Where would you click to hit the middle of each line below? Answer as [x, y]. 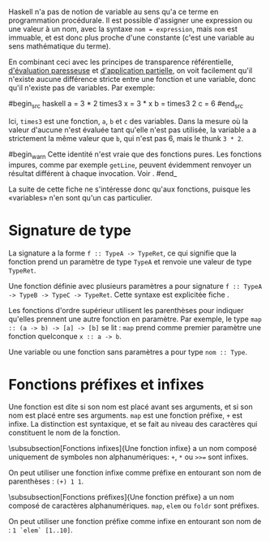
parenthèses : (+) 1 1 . [46, 481]
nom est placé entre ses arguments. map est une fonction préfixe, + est [126, 415]
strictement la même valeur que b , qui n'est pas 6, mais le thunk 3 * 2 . [126, 138]
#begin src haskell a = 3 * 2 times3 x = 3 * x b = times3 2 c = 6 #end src [126, 105]
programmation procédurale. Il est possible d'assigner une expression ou [131, 20]
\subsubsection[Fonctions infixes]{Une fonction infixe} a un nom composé [133, 449]
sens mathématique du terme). [60, 46]
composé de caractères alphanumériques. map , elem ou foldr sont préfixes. [134, 505]
